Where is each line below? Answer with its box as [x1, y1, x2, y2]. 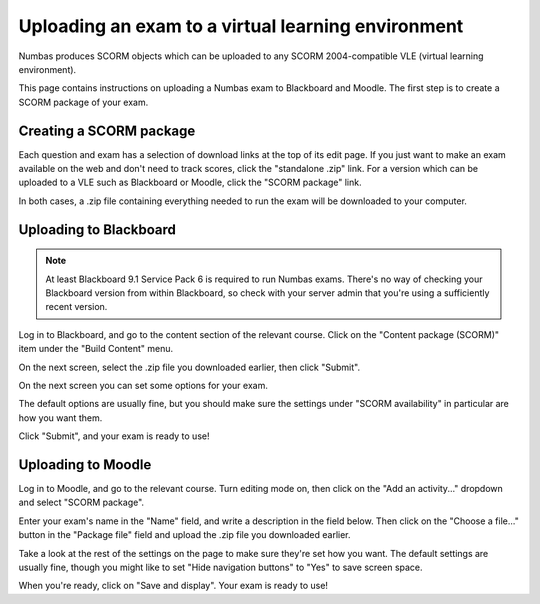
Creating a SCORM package [18, 122, 196, 139]
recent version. [45, 301, 108, 313]
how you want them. [18, 411, 103, 424]
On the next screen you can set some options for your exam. [18, 379, 269, 391]
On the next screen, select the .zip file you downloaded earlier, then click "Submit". [18, 361, 360, 373]
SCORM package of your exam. [18, 96, 149, 108]
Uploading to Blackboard [18, 221, 177, 238]
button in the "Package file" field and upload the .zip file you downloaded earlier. [18, 529, 351, 541]
